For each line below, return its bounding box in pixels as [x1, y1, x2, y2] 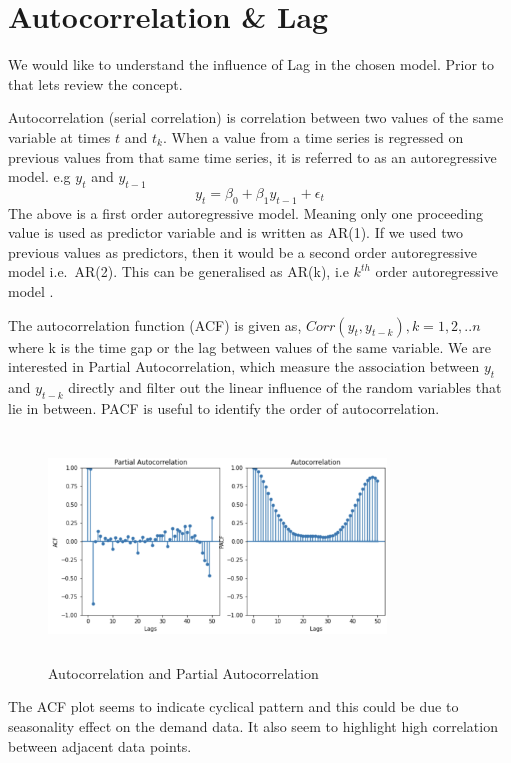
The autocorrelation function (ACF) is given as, [8, 314, 302, 335]
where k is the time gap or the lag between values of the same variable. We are [8, 336, 491, 357]
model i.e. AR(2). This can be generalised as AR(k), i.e [8, 261, 349, 282]
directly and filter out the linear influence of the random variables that [68, 377, 502, 398]
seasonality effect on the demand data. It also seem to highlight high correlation [8, 715, 498, 736]
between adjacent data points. [8, 735, 192, 756]
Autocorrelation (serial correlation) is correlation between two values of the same [8, 107, 504, 128]
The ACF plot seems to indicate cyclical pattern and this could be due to [8, 696, 459, 717]
